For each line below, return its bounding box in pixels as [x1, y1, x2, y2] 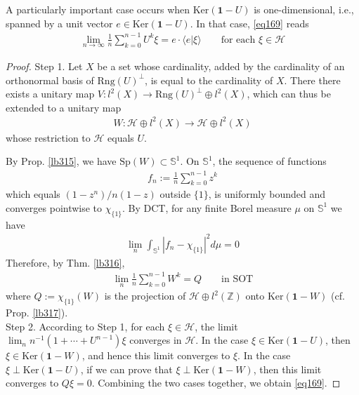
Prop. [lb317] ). [6, 305, 68, 320]
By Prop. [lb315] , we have [6, 154, 117, 168]
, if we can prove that [80, 361, 173, 376]
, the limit [195, 319, 238, 333]
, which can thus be [247, 86, 332, 101]
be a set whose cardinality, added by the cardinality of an [97, 58, 345, 73]
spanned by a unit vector [6, 15, 113, 30]
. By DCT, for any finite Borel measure [122, 200, 292, 215]
